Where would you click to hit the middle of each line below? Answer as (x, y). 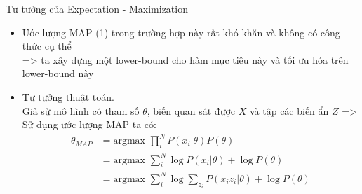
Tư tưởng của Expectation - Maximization (97, 8)
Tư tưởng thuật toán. (68, 96)
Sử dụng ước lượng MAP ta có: (89, 124)
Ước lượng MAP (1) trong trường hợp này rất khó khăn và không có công (181, 32)
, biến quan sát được (191, 110)
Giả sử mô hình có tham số (81, 110)
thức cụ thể (47, 46)
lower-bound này (58, 73)
